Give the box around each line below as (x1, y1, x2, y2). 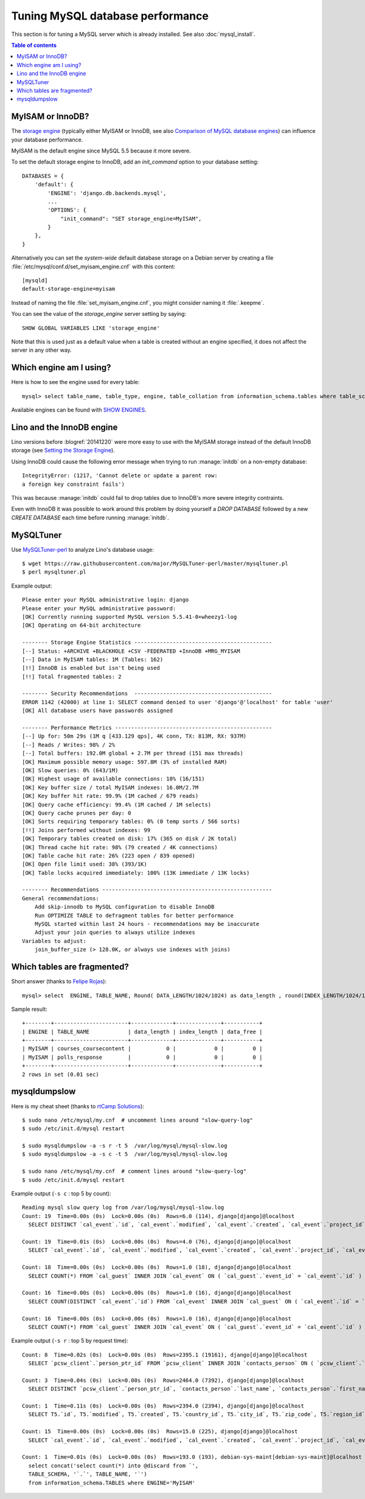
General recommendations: (22, 895, 100, 902)
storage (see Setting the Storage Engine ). (11, 447, 115, 454)
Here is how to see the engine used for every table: (11, 379, 140, 386)
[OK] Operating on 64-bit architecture (22, 622, 141, 629)
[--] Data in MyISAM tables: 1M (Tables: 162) (22, 656, 164, 663)
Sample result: (11, 1005, 48, 1013)
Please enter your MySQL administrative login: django (22, 596, 189, 604)
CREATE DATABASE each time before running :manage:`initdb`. (11, 514, 170, 521)
